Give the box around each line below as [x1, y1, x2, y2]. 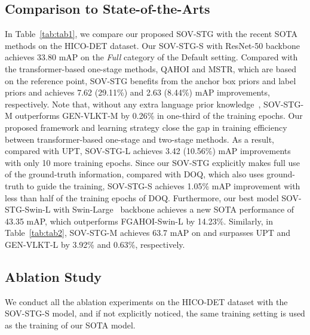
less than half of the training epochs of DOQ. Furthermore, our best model [5, 191, 279, 204]
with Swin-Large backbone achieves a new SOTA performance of [53, 203, 294, 216]
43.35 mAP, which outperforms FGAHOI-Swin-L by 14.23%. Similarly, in [5, 214, 273, 227]
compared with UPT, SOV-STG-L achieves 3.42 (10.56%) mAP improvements [5, 145, 291, 157]
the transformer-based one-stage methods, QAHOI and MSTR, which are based [5, 62, 296, 75]
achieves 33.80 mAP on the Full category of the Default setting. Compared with [5, 51, 298, 63]
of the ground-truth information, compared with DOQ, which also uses [5, 168, 264, 180]
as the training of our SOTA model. [5, 318, 136, 331]
